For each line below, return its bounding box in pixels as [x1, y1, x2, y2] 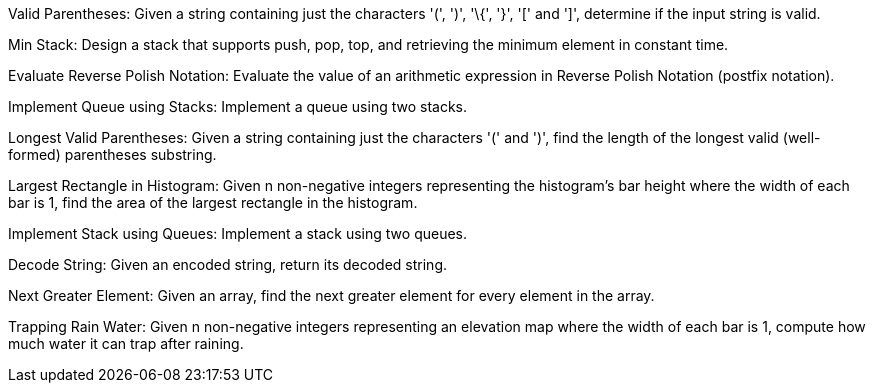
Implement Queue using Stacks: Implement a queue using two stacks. [8, 98, 468, 115]
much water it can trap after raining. [8, 335, 244, 352]
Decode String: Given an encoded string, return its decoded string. [8, 256, 448, 273]
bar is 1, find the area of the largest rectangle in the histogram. [8, 194, 418, 211]
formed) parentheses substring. [8, 146, 217, 163]
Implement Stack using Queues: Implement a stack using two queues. [8, 225, 468, 242]
